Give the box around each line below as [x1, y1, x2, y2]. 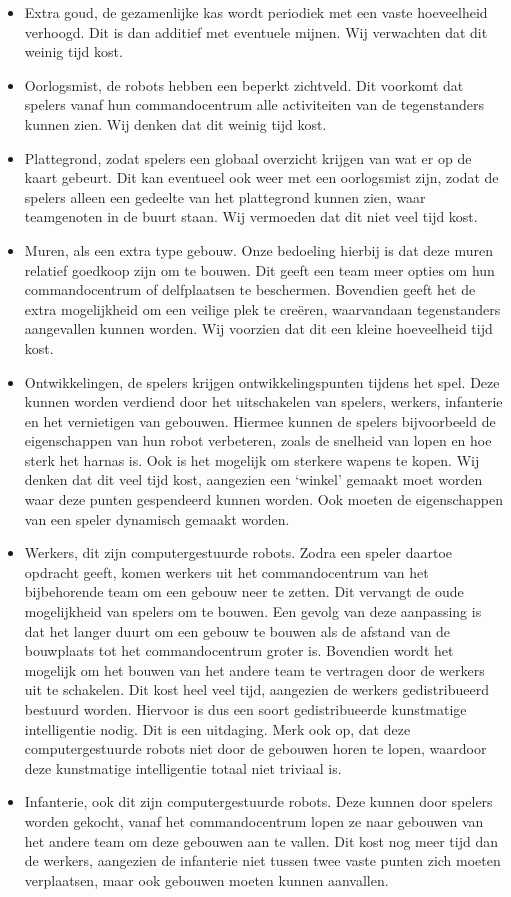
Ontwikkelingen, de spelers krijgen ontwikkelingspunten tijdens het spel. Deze [24, 371, 500, 392]
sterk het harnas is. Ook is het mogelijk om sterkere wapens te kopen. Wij [24, 449, 480, 470]
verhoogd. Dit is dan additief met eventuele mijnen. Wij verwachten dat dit [24, 21, 488, 42]
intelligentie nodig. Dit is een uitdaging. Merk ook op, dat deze [24, 718, 411, 739]
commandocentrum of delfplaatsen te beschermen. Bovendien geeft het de [24, 279, 476, 300]
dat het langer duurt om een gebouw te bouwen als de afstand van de [24, 620, 451, 641]
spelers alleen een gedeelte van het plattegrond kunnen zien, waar [24, 186, 426, 207]
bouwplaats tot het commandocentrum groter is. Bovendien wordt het [24, 640, 454, 661]
